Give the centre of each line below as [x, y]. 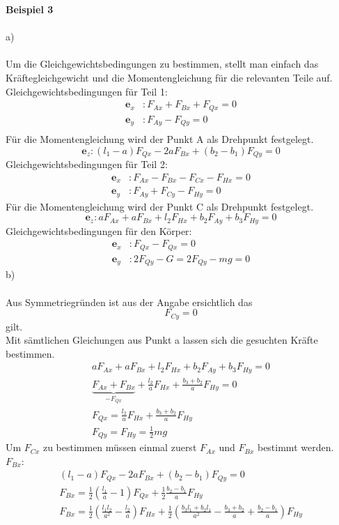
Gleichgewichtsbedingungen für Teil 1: [87, 91]
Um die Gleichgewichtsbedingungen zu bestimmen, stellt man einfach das [162, 64]
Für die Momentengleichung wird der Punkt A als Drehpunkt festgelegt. [160, 139]
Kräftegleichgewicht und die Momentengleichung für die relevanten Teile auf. [169, 77]
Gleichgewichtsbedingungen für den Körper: [99, 230]
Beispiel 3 [30, 9]
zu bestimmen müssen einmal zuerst [120, 447]
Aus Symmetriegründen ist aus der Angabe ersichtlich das [129, 302]
